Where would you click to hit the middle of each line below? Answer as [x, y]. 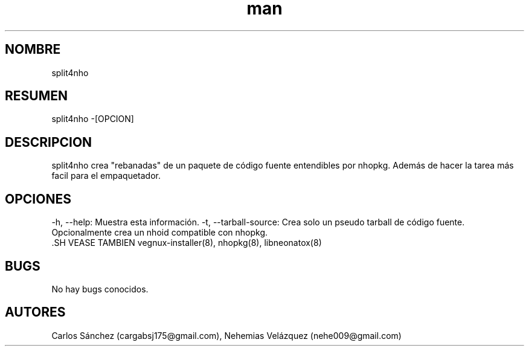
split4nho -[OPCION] [93, 119]
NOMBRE [33, 50]
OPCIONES [38, 199]
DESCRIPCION [49, 142]
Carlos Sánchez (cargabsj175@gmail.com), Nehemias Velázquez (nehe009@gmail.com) [226, 335]
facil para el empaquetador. [106, 176]
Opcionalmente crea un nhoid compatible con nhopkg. [160, 233]
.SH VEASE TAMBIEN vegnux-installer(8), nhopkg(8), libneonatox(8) [187, 243]
